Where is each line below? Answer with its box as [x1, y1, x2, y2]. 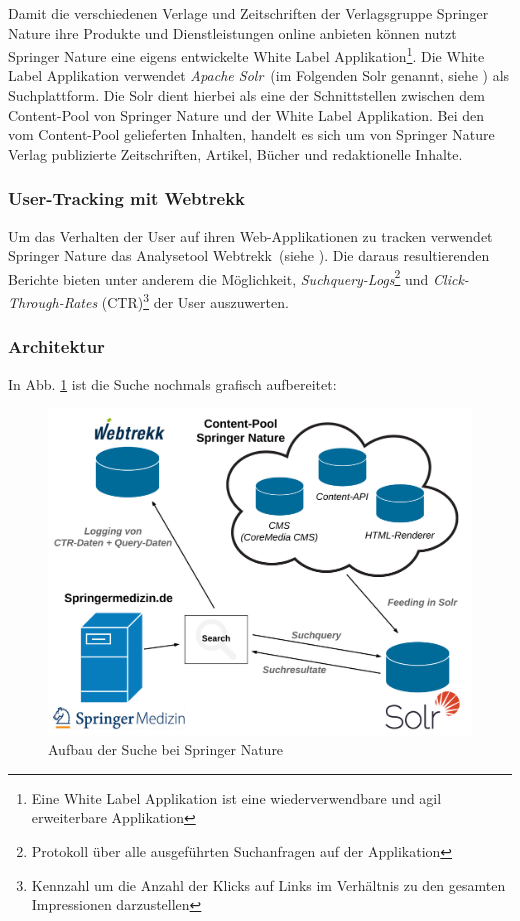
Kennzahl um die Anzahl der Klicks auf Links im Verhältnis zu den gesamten [31, 874, 506, 895]
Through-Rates [8, 291, 98, 312]
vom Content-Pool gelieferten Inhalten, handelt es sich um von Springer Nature [8, 124, 495, 145]
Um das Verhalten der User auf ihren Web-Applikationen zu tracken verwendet [8, 225, 493, 246]
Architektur [8, 334, 105, 359]
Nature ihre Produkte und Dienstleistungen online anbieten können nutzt [8, 22, 457, 43]
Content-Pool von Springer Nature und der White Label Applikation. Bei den [8, 104, 485, 125]
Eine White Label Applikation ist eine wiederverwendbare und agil [31, 787, 442, 808]
